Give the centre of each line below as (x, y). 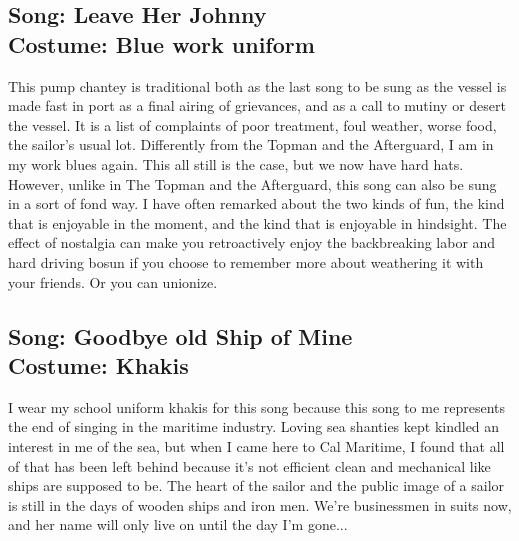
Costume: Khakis (98, 364)
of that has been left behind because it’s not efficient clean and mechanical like (249, 465)
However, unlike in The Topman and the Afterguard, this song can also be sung (252, 183)
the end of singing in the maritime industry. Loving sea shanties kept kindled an (254, 426)
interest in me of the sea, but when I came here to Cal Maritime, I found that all (256, 445)
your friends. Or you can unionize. (113, 281)
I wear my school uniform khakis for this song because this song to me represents (257, 406)
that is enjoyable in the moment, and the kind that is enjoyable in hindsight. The (257, 222)
